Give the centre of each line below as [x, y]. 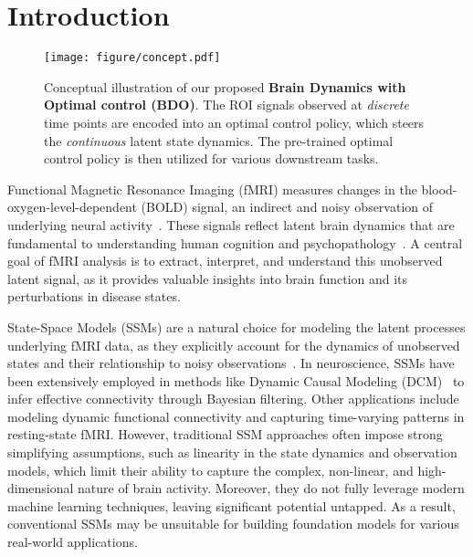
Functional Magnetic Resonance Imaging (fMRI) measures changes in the [212, 189]
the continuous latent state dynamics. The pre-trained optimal [219, 140]
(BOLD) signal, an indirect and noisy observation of [287, 207]
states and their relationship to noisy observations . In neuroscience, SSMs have [231, 363]
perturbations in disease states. [94, 296]
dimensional [41, 488]
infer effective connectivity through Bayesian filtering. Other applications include [233, 399]
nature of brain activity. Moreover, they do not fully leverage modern [271, 488]
